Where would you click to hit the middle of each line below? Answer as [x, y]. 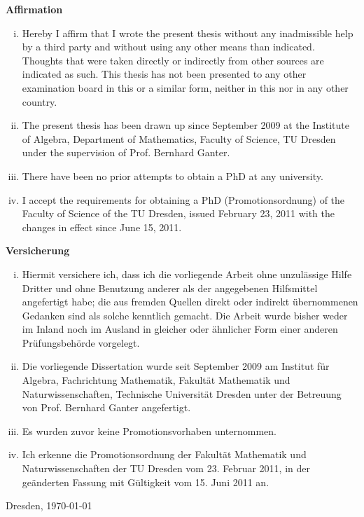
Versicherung [38, 250]
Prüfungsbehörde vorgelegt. [81, 342]
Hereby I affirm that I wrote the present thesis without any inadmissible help [188, 33]
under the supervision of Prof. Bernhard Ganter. [126, 152]
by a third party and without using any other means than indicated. [168, 47]
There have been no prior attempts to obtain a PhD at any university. [173, 175]
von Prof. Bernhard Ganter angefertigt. [106, 407]
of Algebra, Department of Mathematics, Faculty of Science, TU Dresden [179, 138]
